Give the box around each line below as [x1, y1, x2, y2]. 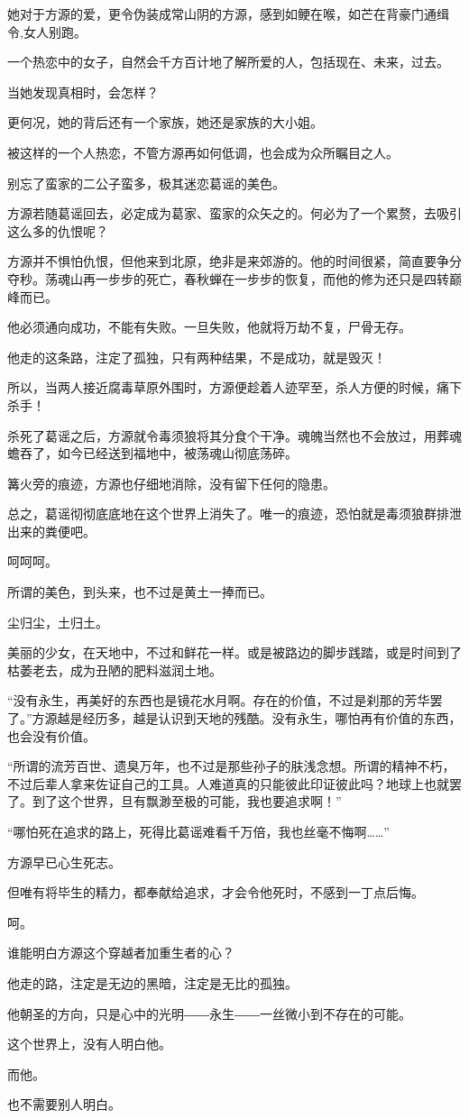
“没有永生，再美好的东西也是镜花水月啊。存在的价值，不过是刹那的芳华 [7, 691, 430, 710]
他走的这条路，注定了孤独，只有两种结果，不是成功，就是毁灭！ [7, 347, 386, 366]
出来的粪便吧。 [7, 521, 96, 540]
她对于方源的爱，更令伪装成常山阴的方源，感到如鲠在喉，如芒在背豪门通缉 [7, 5, 449, 23]
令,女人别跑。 [7, 22, 87, 41]
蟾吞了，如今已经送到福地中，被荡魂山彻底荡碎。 [7, 444, 298, 463]
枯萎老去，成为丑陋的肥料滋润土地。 [7, 660, 222, 679]
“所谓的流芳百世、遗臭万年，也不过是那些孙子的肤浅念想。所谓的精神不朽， [7, 757, 455, 775]
